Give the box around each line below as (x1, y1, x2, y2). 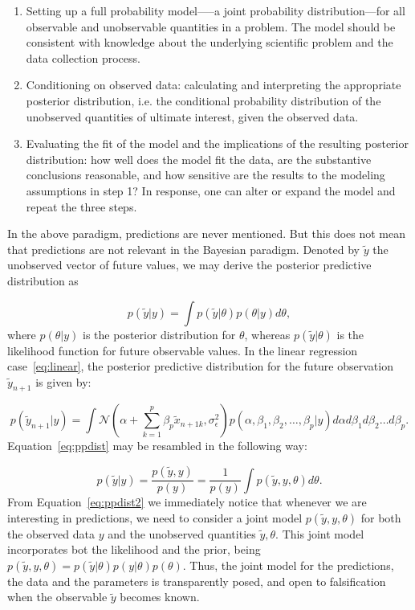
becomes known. (120, 588, 200, 605)
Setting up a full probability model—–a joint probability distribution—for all (26, 2, 405, 18)
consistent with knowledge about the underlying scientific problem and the (26, 34, 393, 51)
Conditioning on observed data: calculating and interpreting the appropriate (26, 76, 401, 93)
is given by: (35, 373, 92, 390)
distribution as (7, 272, 79, 289)
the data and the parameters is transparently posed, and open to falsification (7, 572, 386, 589)
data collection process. (26, 49, 140, 66)
